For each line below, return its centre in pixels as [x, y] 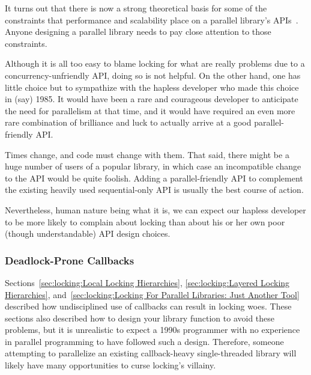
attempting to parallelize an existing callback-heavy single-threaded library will [151, 353]
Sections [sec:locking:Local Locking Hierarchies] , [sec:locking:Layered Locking [147, 282]
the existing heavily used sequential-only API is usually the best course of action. [154, 190]
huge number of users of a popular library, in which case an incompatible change [153, 166]
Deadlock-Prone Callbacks [70, 260]
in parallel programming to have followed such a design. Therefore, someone [144, 341]
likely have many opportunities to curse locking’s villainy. [110, 365]
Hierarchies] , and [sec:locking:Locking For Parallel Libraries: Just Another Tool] [152, 294]
